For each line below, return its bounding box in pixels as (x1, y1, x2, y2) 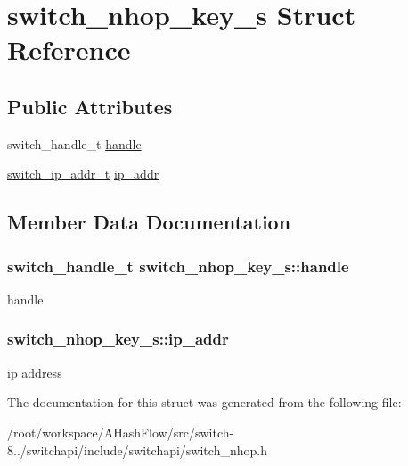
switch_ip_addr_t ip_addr (7, 164, 159, 183)
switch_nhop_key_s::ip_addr (7, 328, 229, 350)
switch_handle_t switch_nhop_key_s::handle (7, 254, 349, 277)
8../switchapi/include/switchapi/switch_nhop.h (7, 440, 267, 459)
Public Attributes (7, 92, 173, 120)
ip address (7, 362, 62, 381)
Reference (7, 31, 131, 68)
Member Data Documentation (7, 208, 291, 236)
